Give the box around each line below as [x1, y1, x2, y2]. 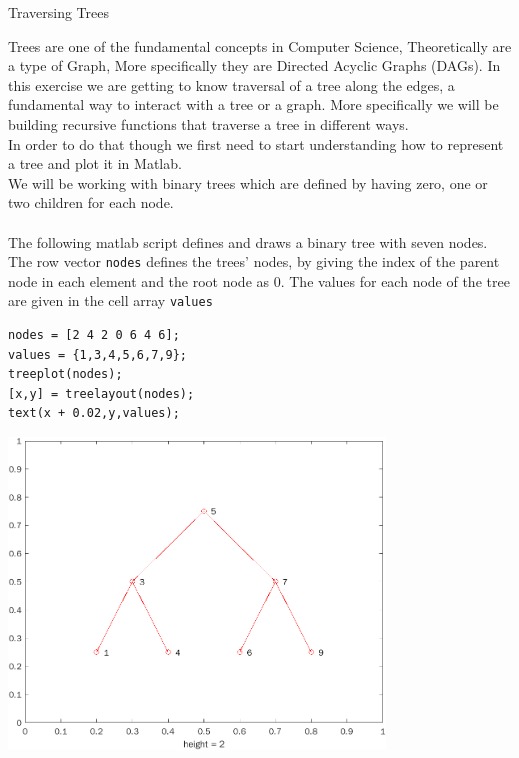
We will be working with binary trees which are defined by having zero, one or [8, 172, 488, 193]
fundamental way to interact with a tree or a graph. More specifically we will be [8, 94, 499, 115]
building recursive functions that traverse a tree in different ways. [8, 113, 409, 134]
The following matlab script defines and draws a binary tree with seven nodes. [8, 231, 488, 252]
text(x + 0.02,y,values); [8, 406, 180, 421]
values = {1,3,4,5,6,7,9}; [8, 347, 187, 362]
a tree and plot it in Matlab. [8, 153, 182, 174]
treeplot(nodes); [8, 367, 123, 382]
